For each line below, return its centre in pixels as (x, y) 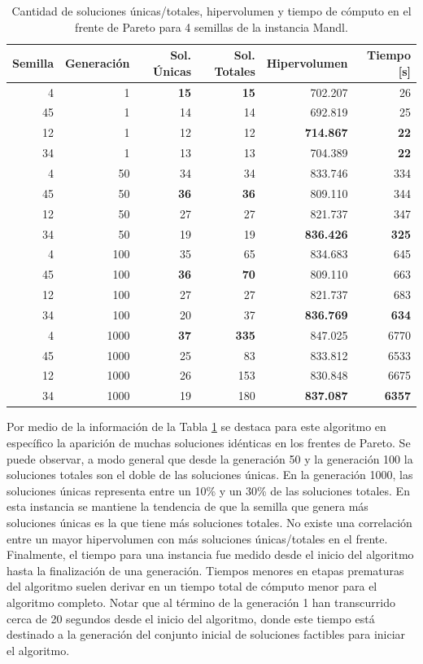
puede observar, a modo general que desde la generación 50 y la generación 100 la (210, 458)
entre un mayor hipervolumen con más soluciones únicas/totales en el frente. (197, 538)
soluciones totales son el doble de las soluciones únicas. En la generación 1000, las (210, 475)
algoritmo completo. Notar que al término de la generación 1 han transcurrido (201, 602)
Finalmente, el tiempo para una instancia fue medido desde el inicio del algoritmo (210, 554)
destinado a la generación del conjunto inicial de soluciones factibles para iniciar (206, 634)
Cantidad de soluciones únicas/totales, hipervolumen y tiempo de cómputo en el (211, 11)
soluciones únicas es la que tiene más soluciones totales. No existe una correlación (209, 522)
